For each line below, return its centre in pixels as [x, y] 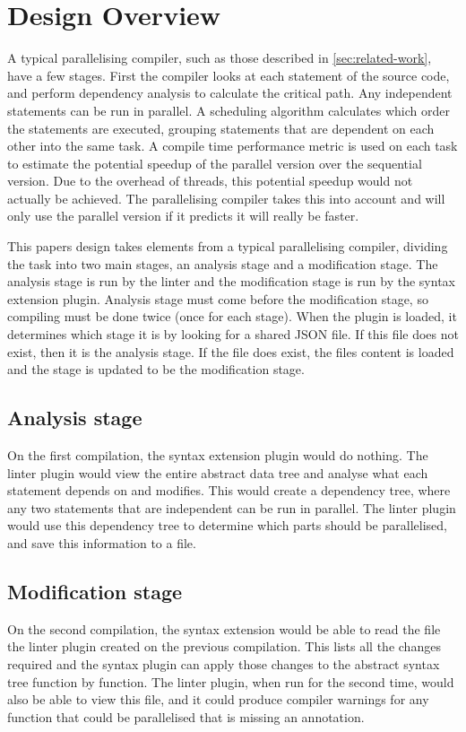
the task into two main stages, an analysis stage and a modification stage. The [223, 263]
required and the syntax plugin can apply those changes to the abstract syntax [224, 663]
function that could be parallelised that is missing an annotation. [186, 716]
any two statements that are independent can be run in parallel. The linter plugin [232, 507]
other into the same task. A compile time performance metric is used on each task [233, 146]
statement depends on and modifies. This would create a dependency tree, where [229, 490]
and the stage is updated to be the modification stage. [156, 369]
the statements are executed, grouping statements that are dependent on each [221, 128]
